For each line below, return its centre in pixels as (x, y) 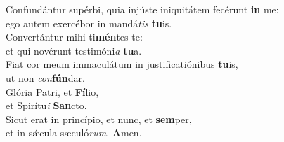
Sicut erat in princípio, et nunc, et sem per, (99, 119)
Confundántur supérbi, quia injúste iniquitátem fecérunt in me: (142, 9)
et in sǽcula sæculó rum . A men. (74, 133)
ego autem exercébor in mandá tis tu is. (89, 23)
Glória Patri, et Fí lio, (52, 91)
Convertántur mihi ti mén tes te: (74, 37)
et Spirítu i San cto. (46, 105)
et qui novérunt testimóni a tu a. (74, 50)
